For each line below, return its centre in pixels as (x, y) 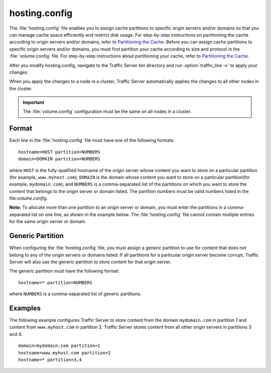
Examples (25, 308)
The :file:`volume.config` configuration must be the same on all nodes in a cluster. (107, 112)
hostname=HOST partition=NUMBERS (59, 152)
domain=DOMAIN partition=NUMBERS (59, 159)
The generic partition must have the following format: (64, 271)
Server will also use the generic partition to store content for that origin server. (90, 262)
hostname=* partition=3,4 (50, 359)
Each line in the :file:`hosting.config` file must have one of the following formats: (92, 140)
